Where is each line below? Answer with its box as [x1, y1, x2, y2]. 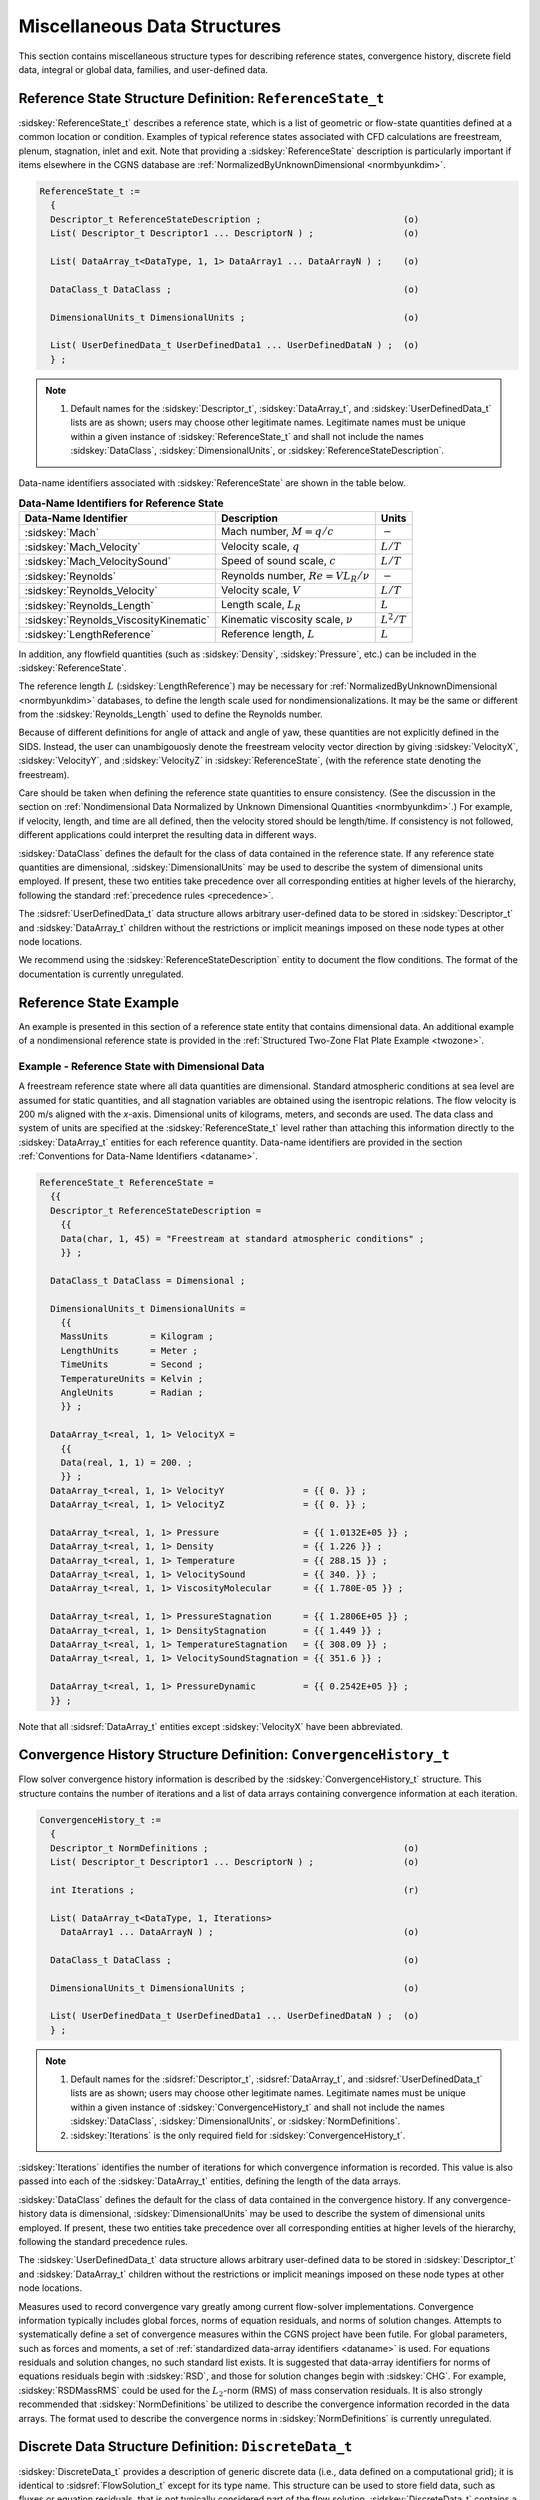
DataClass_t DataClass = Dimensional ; [50, 1275, 246, 1286]
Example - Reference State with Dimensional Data [18, 1059, 265, 1073]
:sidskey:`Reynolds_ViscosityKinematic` [24, 613, 210, 627]
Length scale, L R [220, 598, 302, 614]
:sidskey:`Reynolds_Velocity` [24, 584, 159, 598]
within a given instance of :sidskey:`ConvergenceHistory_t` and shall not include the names [70, 2101, 445, 2113]
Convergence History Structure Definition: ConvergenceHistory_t [18, 1746, 450, 1764]
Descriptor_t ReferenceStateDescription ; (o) [50, 213, 420, 225]
